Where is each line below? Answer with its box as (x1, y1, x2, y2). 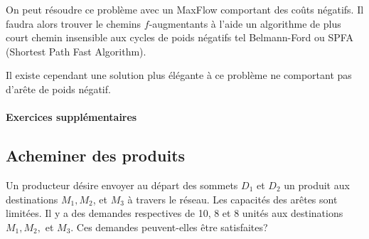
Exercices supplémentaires (6, 110, 137, 124)
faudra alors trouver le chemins (6, 16, 141, 31)
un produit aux (284, 177, 350, 192)
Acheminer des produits (6, 144, 186, 166)
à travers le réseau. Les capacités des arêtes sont (127, 191, 338, 206)
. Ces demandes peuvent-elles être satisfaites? (70, 219, 268, 234)
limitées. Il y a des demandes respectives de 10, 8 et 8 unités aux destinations (6, 206, 343, 221)
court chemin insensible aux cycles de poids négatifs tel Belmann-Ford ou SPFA (6, 30, 353, 45)
